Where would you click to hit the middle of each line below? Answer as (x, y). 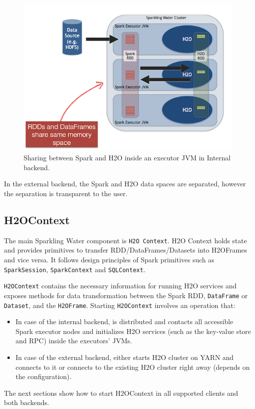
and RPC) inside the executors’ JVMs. (74, 341)
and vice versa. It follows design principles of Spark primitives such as (109, 259)
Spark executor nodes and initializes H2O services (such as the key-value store (133, 331)
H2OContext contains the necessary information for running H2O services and (120, 286)
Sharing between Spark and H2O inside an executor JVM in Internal (127, 158)
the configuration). (43, 376)
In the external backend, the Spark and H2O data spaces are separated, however (125, 184)
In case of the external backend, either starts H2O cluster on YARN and (125, 357)
